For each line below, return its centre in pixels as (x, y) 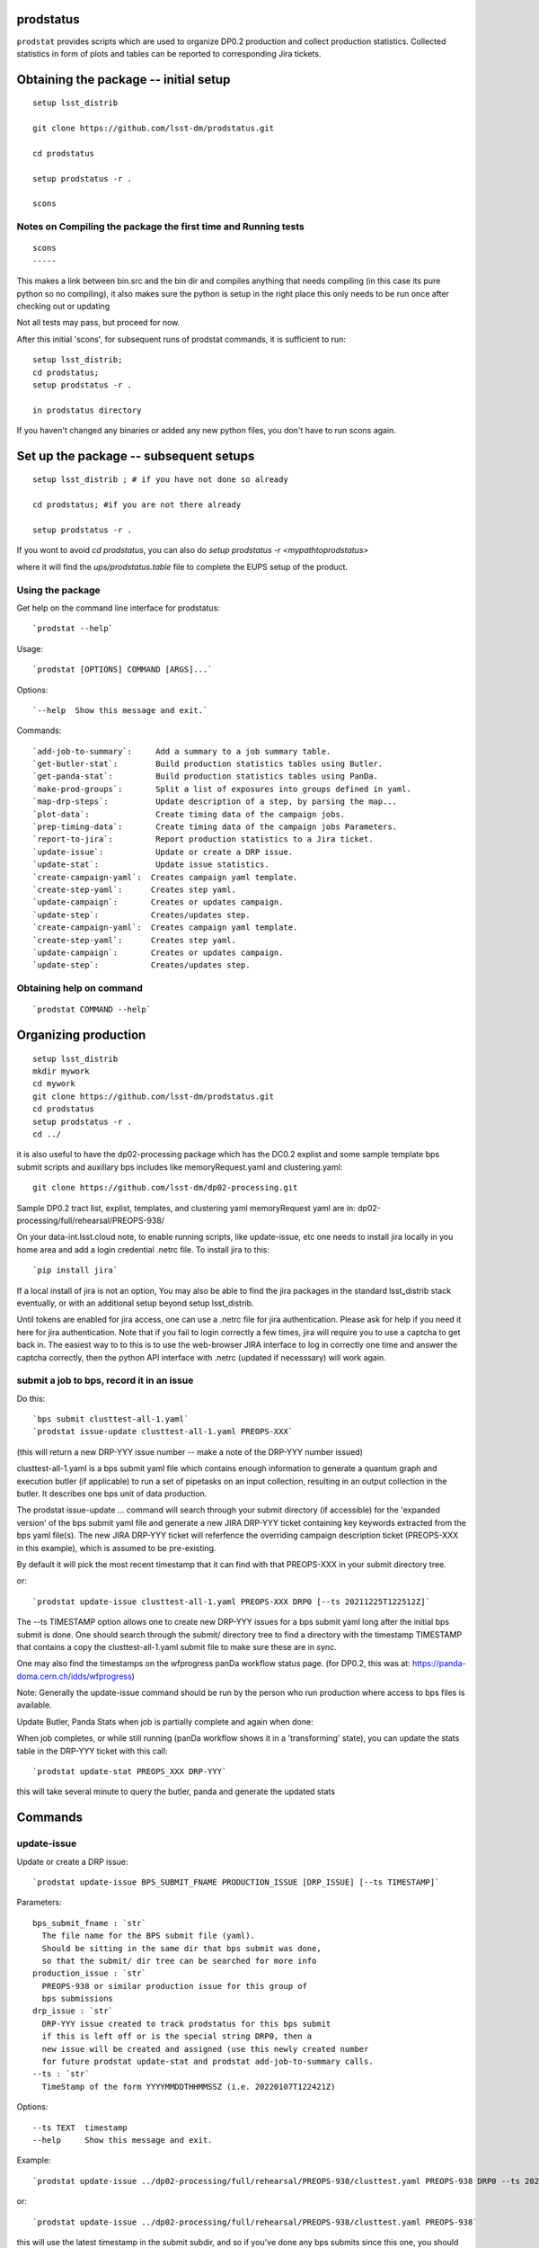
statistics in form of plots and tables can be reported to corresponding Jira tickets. (169, 53)
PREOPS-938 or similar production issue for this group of (174, 1986)
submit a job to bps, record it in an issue (105, 1380)
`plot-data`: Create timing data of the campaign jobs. (189, 814)
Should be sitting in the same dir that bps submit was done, (182, 1948)
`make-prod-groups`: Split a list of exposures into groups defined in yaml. (222, 789)
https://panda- (439, 1664)
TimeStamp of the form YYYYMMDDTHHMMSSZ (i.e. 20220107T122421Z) (189, 2087)
